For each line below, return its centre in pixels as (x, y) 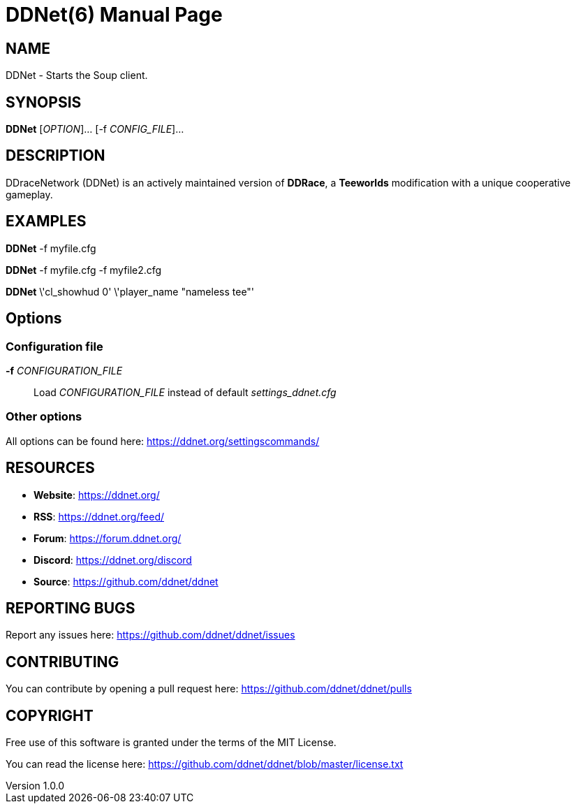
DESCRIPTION (56, 156)
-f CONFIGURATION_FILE (64, 370)
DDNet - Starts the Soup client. (77, 75)
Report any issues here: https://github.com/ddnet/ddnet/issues (150, 635)
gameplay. (29, 194)
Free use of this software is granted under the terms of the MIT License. (171, 743)
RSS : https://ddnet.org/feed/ (99, 516)
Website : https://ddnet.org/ (97, 495)
